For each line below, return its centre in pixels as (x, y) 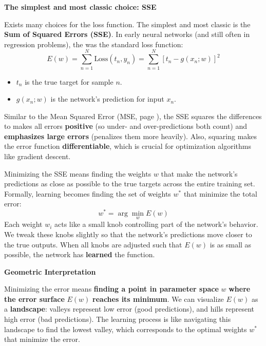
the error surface (34, 299)
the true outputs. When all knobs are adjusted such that (93, 244)
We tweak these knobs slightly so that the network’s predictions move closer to (128, 234)
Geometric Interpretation (50, 271)
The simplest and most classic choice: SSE (80, 7)
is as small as (231, 244)
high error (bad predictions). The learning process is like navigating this (118, 319)
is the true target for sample (69, 81)
